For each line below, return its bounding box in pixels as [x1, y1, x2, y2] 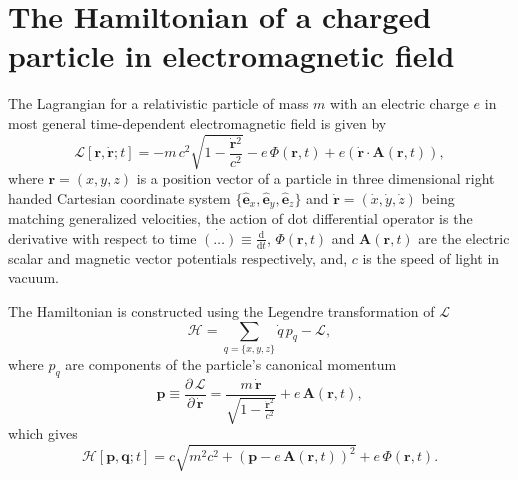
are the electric [418, 227, 510, 248]
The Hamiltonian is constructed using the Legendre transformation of [8, 300, 435, 321]
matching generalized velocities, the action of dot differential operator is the [8, 208, 473, 229]
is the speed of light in [362, 247, 500, 268]
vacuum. [8, 267, 59, 288]
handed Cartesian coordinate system [8, 187, 231, 208]
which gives [8, 423, 78, 444]
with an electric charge [330, 93, 469, 114]
